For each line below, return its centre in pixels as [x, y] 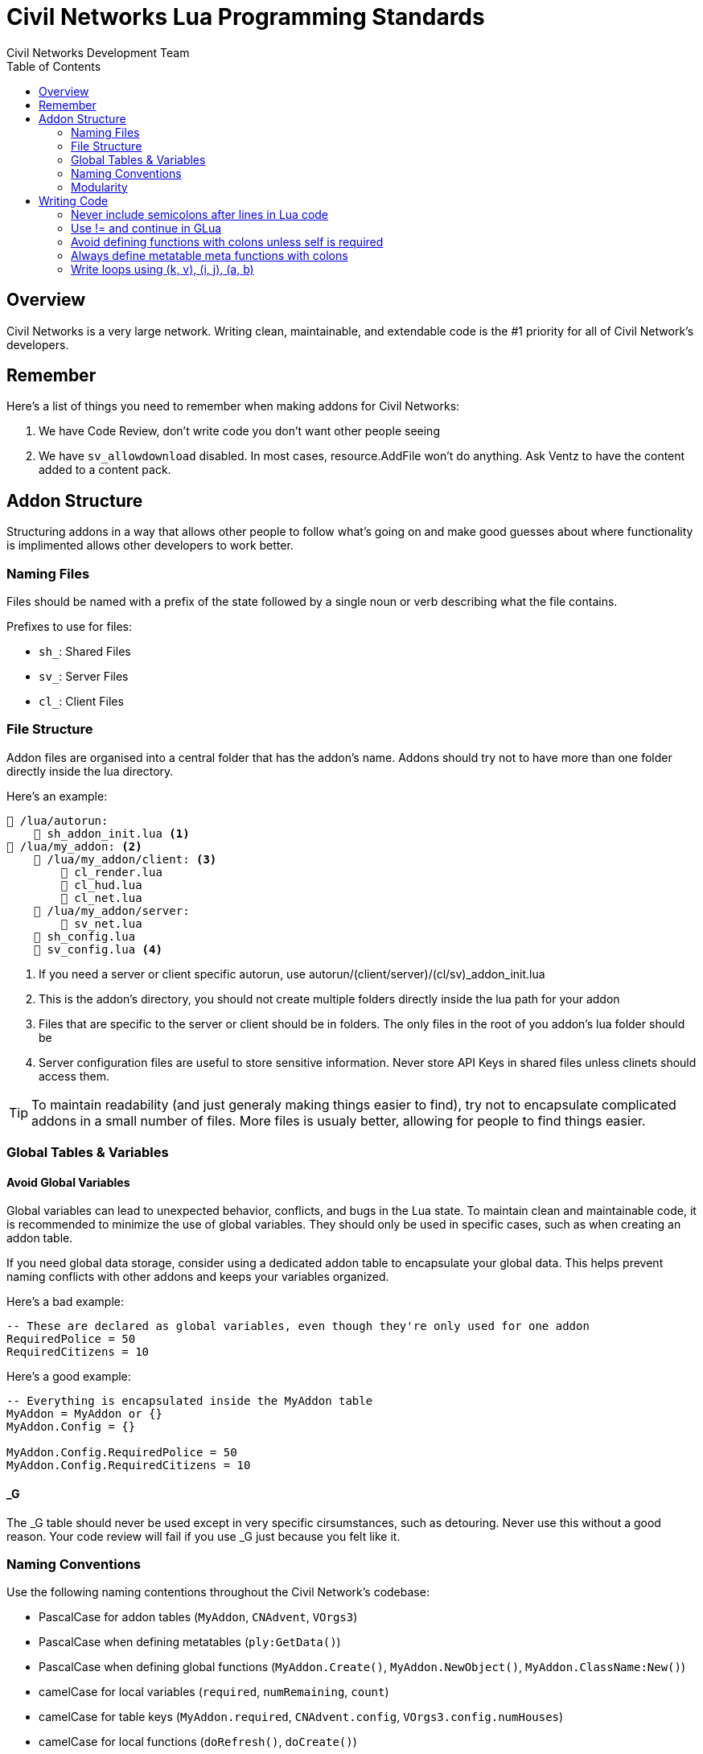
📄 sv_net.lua [101, 923]
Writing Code [74, 200]
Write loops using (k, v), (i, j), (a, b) [162, 269]
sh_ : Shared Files [85, 652]
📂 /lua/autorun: [58, 820]
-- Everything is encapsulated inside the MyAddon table [190, 1401]
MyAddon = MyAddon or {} [84, 1414]
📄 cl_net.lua [101, 898]
